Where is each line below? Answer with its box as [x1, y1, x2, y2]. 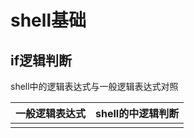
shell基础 [10, 9, 87, 32]
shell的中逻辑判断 [95, 107, 180, 120]
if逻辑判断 [10, 52, 73, 69]
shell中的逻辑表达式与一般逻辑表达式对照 [10, 81, 179, 92]
